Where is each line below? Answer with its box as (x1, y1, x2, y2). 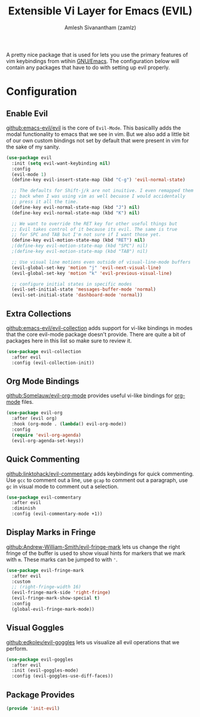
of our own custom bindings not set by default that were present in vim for (6, 137, 189, 144)
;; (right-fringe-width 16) (11, 584, 82, 590)
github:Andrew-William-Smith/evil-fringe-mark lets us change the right (6, 543, 180, 550)
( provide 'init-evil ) (6, 705, 60, 711)
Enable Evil (6, 109, 48, 119)
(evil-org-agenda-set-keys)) (11, 437, 84, 444)
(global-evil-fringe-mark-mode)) (11, 606, 95, 612)
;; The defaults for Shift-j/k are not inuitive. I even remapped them (11, 188, 194, 194)
